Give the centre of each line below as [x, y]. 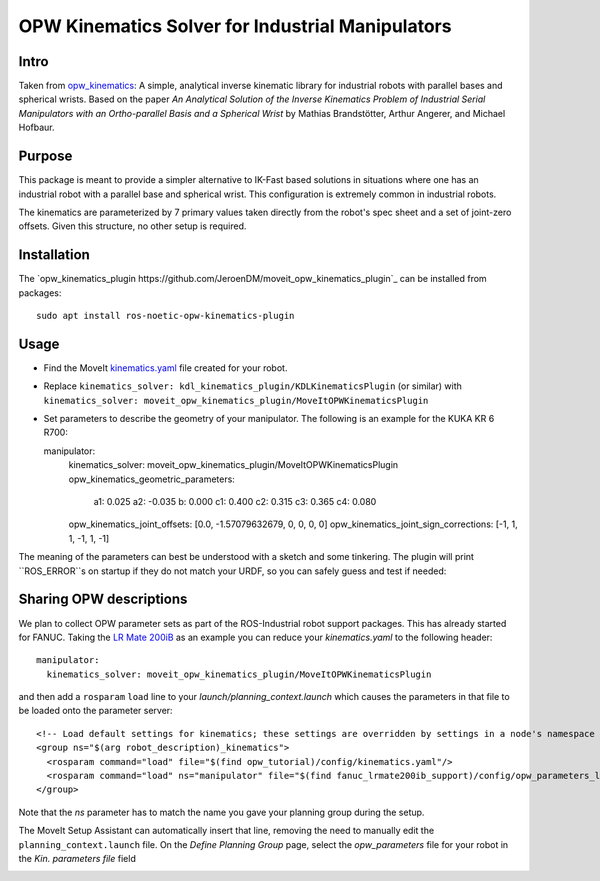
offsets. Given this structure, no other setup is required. [132, 226]
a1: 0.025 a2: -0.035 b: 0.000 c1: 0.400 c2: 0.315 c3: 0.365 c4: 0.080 [235, 502]
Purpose [45, 156]
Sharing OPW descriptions [103, 599]
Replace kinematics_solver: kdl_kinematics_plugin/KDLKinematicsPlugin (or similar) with [252, 386]
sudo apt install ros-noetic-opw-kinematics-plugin [165, 315]
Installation [54, 255]
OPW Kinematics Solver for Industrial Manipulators [235, 26]
